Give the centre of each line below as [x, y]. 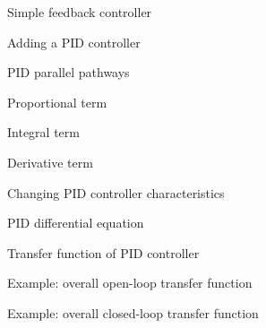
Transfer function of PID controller [103, 252]
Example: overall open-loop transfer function [130, 283]
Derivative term [50, 162]
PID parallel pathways [69, 72]
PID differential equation [76, 223]
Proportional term [57, 102]
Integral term [43, 132]
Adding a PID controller [74, 42]
